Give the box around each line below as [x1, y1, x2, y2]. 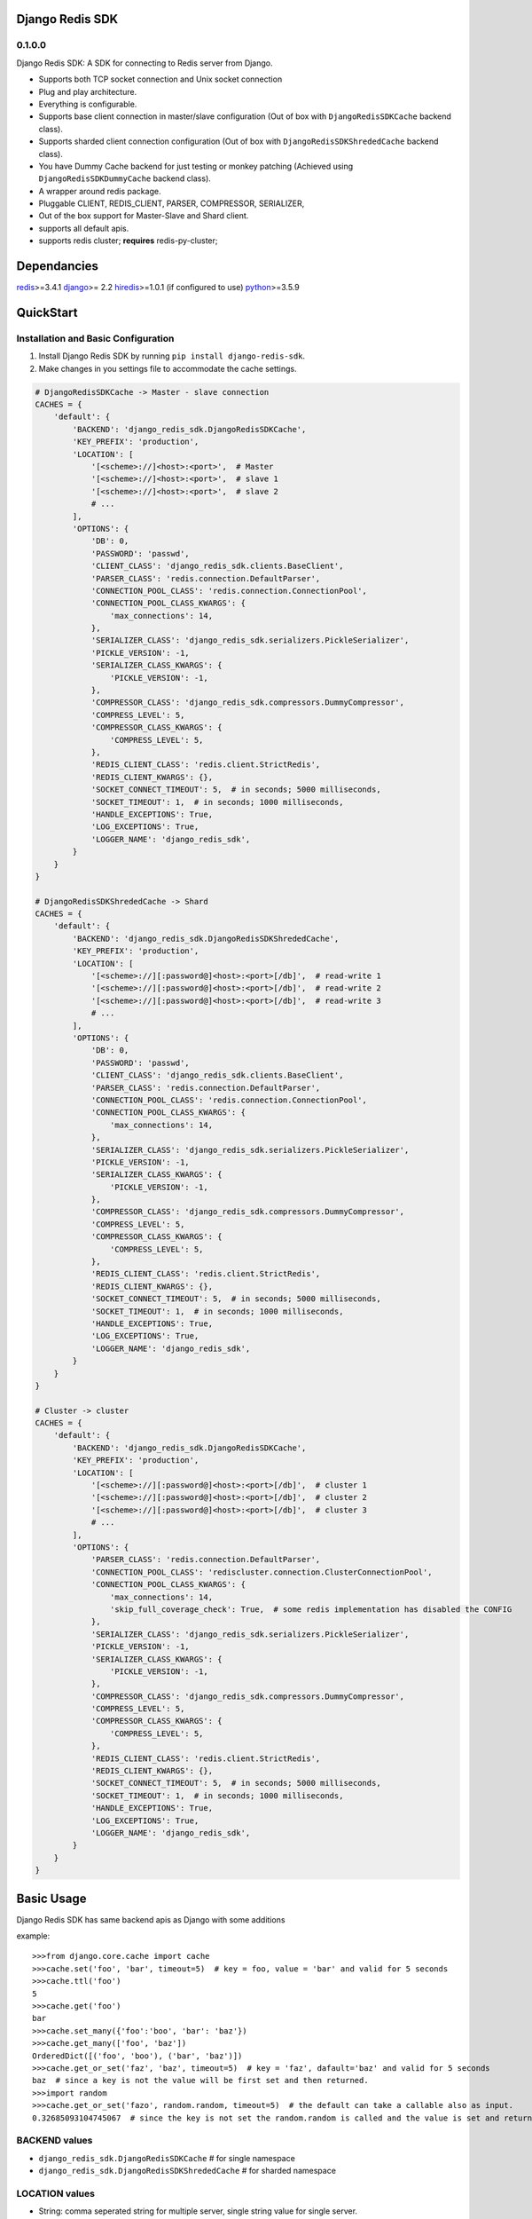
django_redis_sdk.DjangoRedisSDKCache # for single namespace [38, 2152, 296, 2163]
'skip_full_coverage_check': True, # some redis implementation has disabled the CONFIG [109, 1604, 512, 1615]
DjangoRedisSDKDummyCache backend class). [38, 173, 212, 184]
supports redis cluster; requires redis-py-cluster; [38, 235, 218, 246]
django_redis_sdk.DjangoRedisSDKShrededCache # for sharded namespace [38, 2166, 337, 2176]
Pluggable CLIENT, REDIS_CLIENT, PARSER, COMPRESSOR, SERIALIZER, [38, 198, 305, 209]
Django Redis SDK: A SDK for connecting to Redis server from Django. [16, 58, 274, 68]
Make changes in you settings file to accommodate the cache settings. [38, 363, 297, 374]
